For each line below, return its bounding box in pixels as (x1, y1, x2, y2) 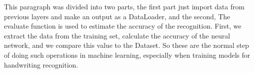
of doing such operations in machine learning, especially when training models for (4, 49, 251, 60)
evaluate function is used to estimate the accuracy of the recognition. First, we (4, 21, 242, 31)
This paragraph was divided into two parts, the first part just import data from (4, 1, 245, 11)
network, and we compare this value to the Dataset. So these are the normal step (4, 40, 249, 50)
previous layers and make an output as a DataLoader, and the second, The (4, 11, 230, 21)
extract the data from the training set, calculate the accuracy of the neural (4, 30, 230, 40)
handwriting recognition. (4, 59, 78, 70)
